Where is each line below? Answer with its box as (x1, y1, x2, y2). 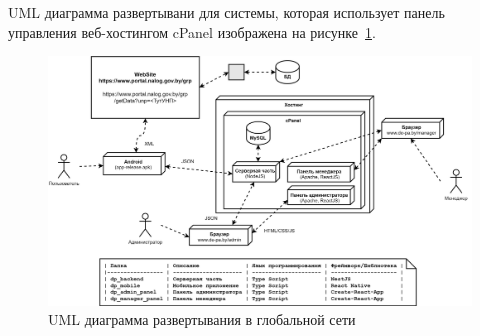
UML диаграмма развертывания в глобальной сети (48, 309, 356, 330)
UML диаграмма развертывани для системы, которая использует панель (8, 2, 445, 22)
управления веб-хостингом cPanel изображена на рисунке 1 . (8, 21, 376, 42)
